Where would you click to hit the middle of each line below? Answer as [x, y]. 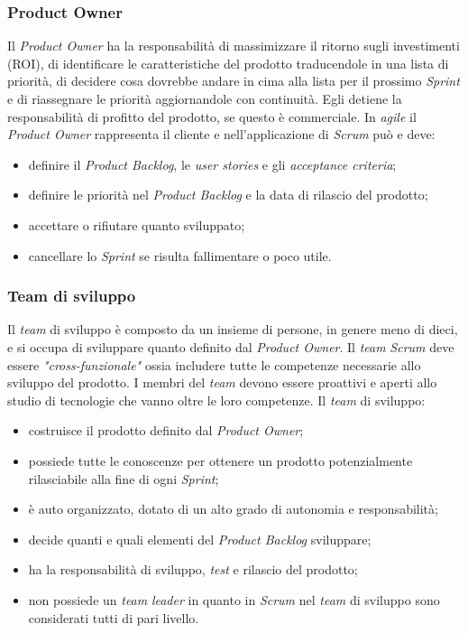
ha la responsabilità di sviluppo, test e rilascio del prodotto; [193, 569]
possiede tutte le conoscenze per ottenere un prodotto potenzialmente [220, 460]
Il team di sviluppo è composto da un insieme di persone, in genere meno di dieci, [233, 329]
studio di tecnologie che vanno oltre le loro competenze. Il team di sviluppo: [216, 400]
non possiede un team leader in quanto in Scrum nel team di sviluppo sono [234, 599]
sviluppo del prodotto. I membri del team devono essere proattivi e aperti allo [222, 382]
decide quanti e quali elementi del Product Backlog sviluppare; [200, 539]
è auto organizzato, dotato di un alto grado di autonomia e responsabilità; [233, 509]
